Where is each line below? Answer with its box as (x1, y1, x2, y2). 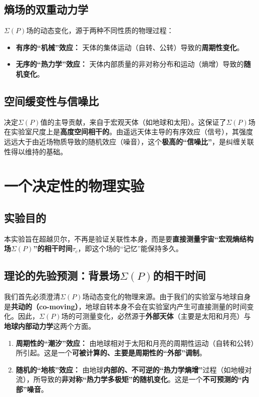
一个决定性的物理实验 (4, 175, 145, 196)
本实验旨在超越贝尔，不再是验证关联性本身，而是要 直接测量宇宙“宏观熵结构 (4, 233, 253, 244)
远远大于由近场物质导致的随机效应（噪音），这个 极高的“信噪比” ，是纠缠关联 (4, 136, 254, 146)
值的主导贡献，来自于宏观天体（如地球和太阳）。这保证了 (40, 116, 226, 127)
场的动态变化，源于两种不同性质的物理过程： (26, 25, 174, 36)
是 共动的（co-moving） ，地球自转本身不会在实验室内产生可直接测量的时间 (4, 301, 247, 311)
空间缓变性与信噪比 (4, 93, 99, 108)
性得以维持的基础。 (4, 146, 67, 156)
